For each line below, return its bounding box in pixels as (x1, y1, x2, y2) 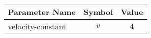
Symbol (83, 6, 113, 17)
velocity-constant (8, 21, 66, 32)
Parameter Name (8, 6, 76, 17)
